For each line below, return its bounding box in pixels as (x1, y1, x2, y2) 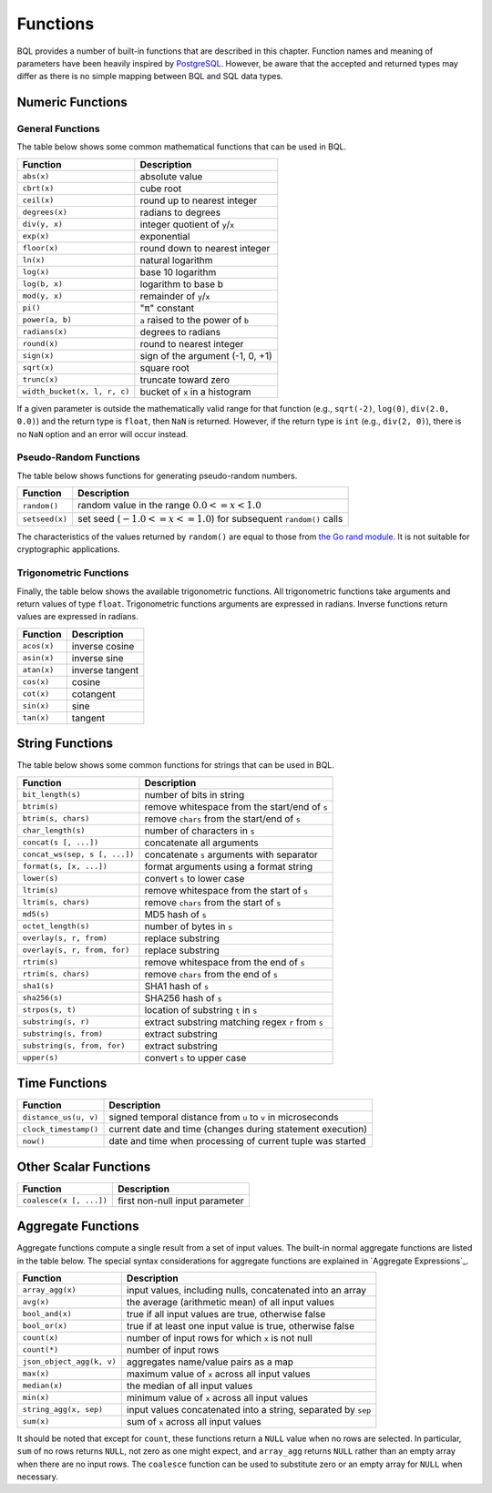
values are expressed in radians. (16, 611, 138, 622)
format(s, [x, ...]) (22, 862, 108, 872)
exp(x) (22, 231, 50, 241)
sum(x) (22, 1416, 50, 1427)
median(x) (22, 1381, 64, 1391)
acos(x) (22, 641, 55, 651)
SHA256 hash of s (144, 991, 222, 1004)
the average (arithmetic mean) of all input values (126, 1295, 335, 1308)
